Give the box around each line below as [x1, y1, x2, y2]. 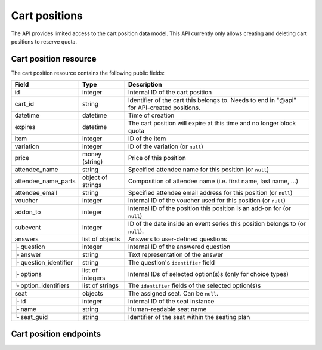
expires [14, 123, 36, 131]
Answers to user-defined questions [128, 235, 227, 243]
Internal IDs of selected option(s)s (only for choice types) [128, 270, 289, 278]
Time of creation [128, 111, 175, 119]
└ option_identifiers [14, 281, 70, 290]
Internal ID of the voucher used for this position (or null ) [128, 197, 286, 205]
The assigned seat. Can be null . [128, 290, 219, 298]
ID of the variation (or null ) [128, 142, 204, 151]
